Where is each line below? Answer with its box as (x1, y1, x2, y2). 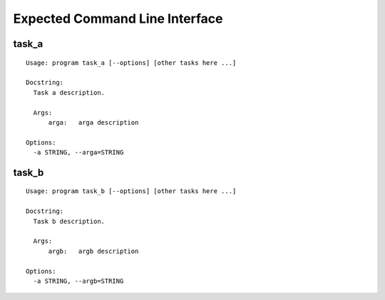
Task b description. (33, 217, 106, 225)
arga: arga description (48, 118, 139, 126)
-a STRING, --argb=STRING (33, 277, 124, 285)
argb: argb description (48, 247, 139, 255)
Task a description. (33, 88, 106, 96)
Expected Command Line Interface (13, 11, 224, 26)
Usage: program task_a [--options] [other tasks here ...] (26, 58, 237, 67)
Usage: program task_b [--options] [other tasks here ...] (26, 187, 237, 195)
